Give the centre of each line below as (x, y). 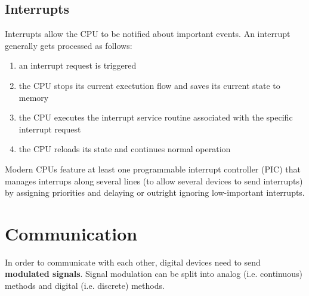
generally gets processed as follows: (69, 45)
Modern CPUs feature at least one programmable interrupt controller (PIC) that (153, 169)
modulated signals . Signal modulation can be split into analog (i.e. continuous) (154, 274)
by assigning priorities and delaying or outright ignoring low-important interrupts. (155, 192)
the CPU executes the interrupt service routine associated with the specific (156, 117)
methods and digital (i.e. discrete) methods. (85, 286)
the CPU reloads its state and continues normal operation (125, 149)
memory (34, 97)
